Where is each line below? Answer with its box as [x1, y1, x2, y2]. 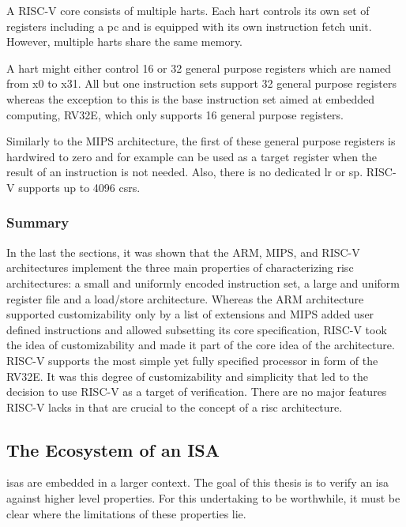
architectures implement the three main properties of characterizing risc [6, 259, 354, 276]
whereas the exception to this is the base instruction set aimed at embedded [6, 90, 374, 107]
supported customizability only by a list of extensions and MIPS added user [6, 306, 374, 322]
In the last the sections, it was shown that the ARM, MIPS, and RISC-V [6, 243, 360, 260]
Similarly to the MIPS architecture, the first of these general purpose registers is [6, 133, 396, 149]
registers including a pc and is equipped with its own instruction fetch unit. [6, 17, 372, 34]
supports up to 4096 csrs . [18, 179, 141, 195]
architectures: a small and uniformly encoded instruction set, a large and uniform [6, 274, 400, 291]
